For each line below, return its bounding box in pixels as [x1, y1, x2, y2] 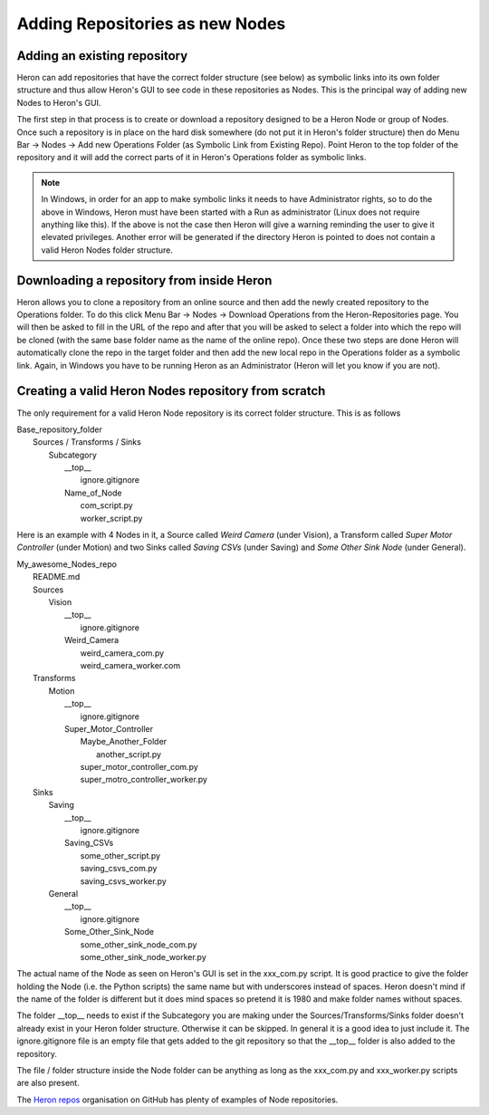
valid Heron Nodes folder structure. [41, 245, 174, 255]
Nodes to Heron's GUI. [16, 97, 101, 108]
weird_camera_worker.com [80, 659, 181, 670]
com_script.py [80, 500, 133, 511]
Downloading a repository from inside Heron [16, 273, 273, 288]
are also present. [16, 1078, 81, 1089]
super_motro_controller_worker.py [80, 774, 208, 785]
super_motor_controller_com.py [80, 762, 198, 773]
